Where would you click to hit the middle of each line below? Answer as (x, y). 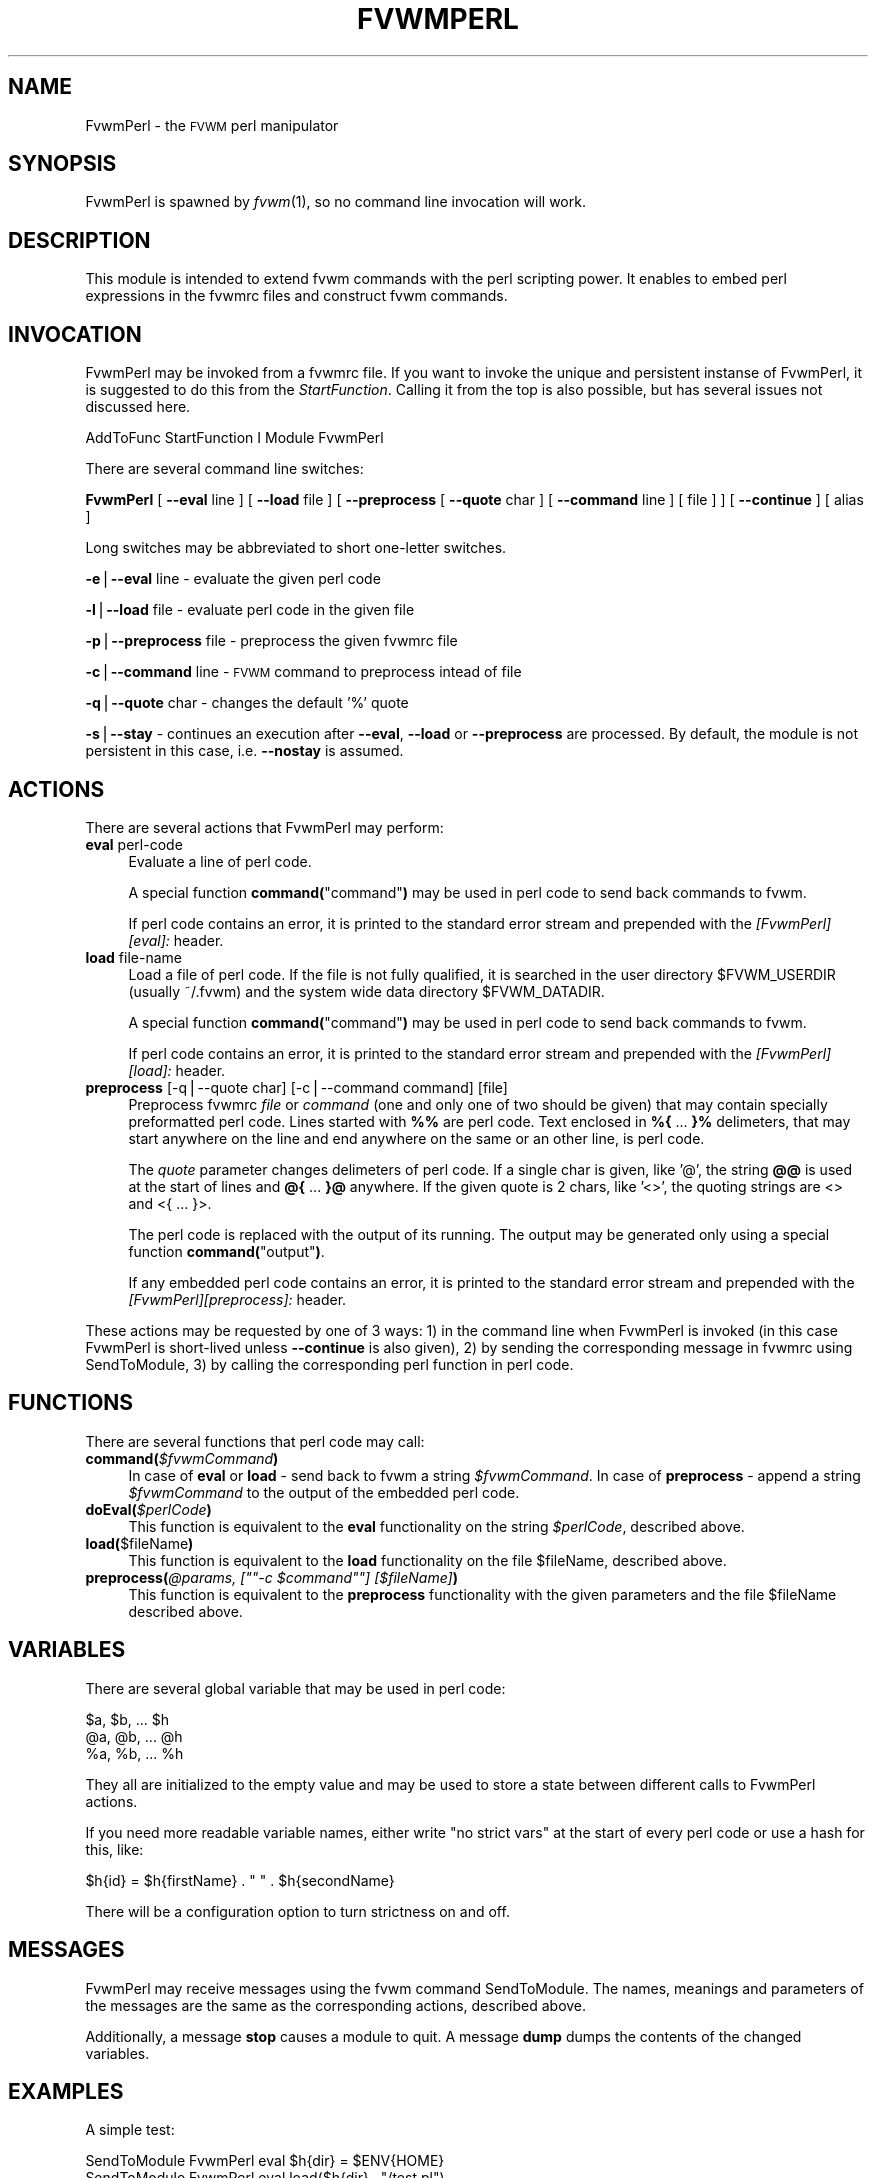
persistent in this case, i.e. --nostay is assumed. (244, 751)
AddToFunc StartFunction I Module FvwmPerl (234, 438)
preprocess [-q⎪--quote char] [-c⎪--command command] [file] (296, 1087)
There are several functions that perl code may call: (255, 1441)
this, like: (114, 1849)
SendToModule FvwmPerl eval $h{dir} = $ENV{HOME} (265, 2161)
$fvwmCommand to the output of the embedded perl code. (324, 1492)
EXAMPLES (66, 2091)
